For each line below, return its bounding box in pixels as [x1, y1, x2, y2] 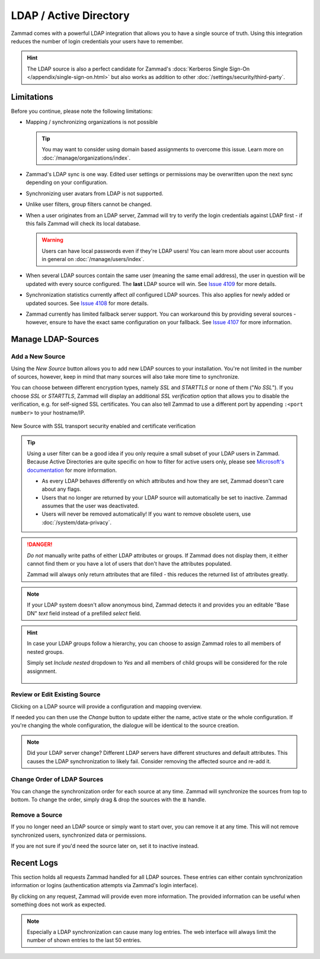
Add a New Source [11, 353, 66, 361]
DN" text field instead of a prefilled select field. [27, 609, 142, 617]
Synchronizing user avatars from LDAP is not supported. [25, 190, 164, 197]
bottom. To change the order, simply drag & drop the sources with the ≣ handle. [11, 796, 207, 804]
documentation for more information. [27, 466, 117, 474]
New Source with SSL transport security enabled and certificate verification [11, 422, 196, 430]
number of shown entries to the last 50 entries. [27, 936, 142, 944]
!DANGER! [27, 541, 53, 548]
